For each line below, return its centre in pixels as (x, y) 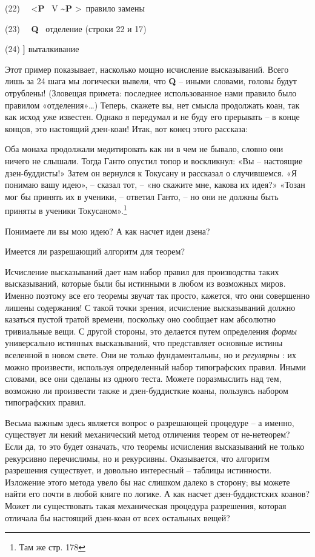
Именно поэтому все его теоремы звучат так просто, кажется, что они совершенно (157, 295)
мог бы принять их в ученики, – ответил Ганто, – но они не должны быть (142, 196)
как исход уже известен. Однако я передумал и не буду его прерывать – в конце (152, 117)
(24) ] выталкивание (42, 49)
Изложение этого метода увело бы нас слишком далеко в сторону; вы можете (148, 482)
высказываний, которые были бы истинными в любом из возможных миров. (145, 283)
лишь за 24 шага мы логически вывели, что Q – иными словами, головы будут (151, 81)
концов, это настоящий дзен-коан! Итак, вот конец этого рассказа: (126, 128)
